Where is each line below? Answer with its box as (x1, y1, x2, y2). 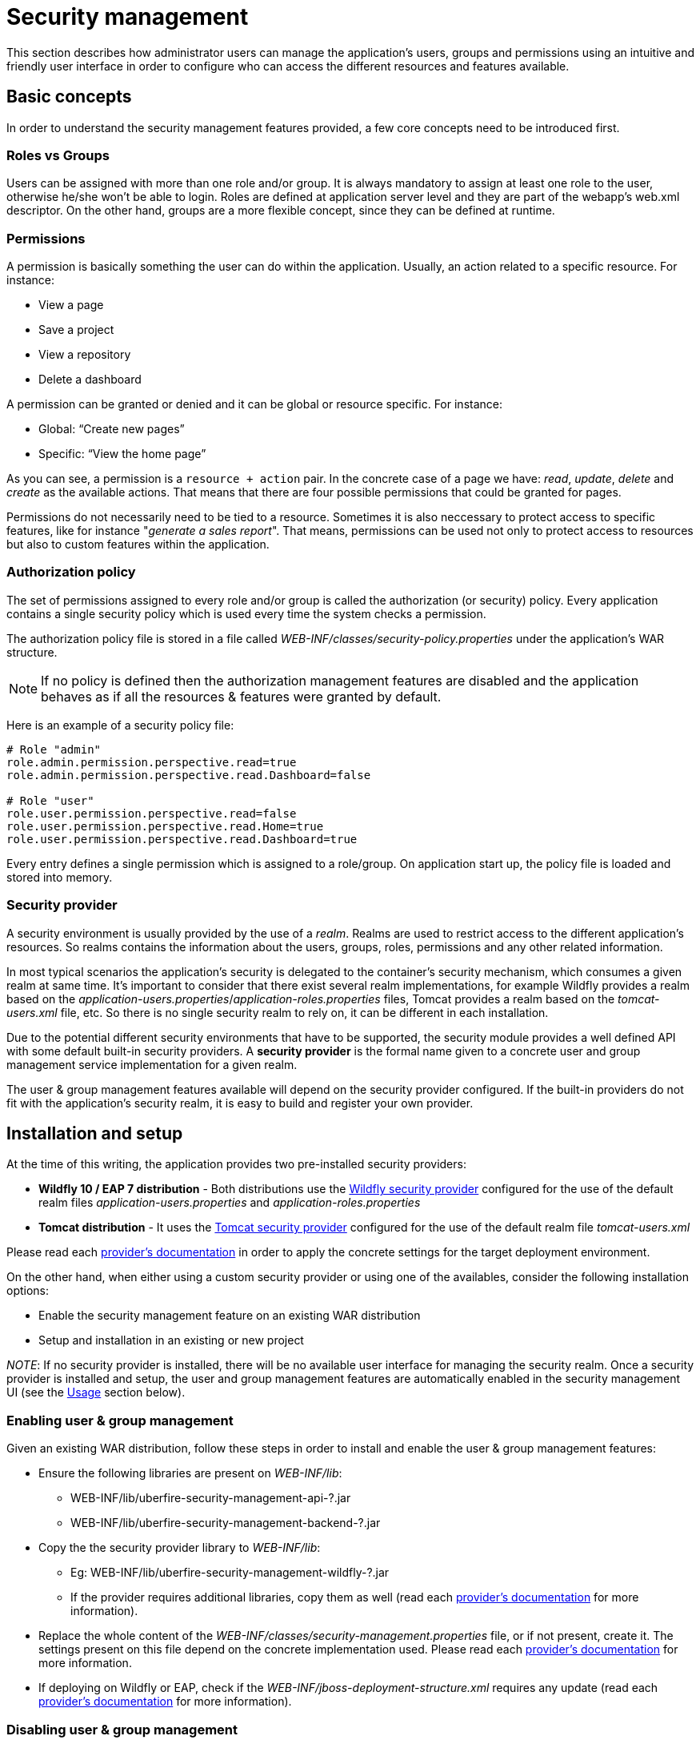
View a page (38, 298, 104, 312)
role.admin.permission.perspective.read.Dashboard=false (6, 768, 371, 782)
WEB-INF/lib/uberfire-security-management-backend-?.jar (70, 1516, 381, 1530)
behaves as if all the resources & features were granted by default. (41, 688, 442, 705)
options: (6, 1284, 50, 1298)
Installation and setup (6, 1123, 183, 1144)
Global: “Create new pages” (38, 422, 185, 436)
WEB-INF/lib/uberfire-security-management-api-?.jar (70, 1491, 351, 1505)
